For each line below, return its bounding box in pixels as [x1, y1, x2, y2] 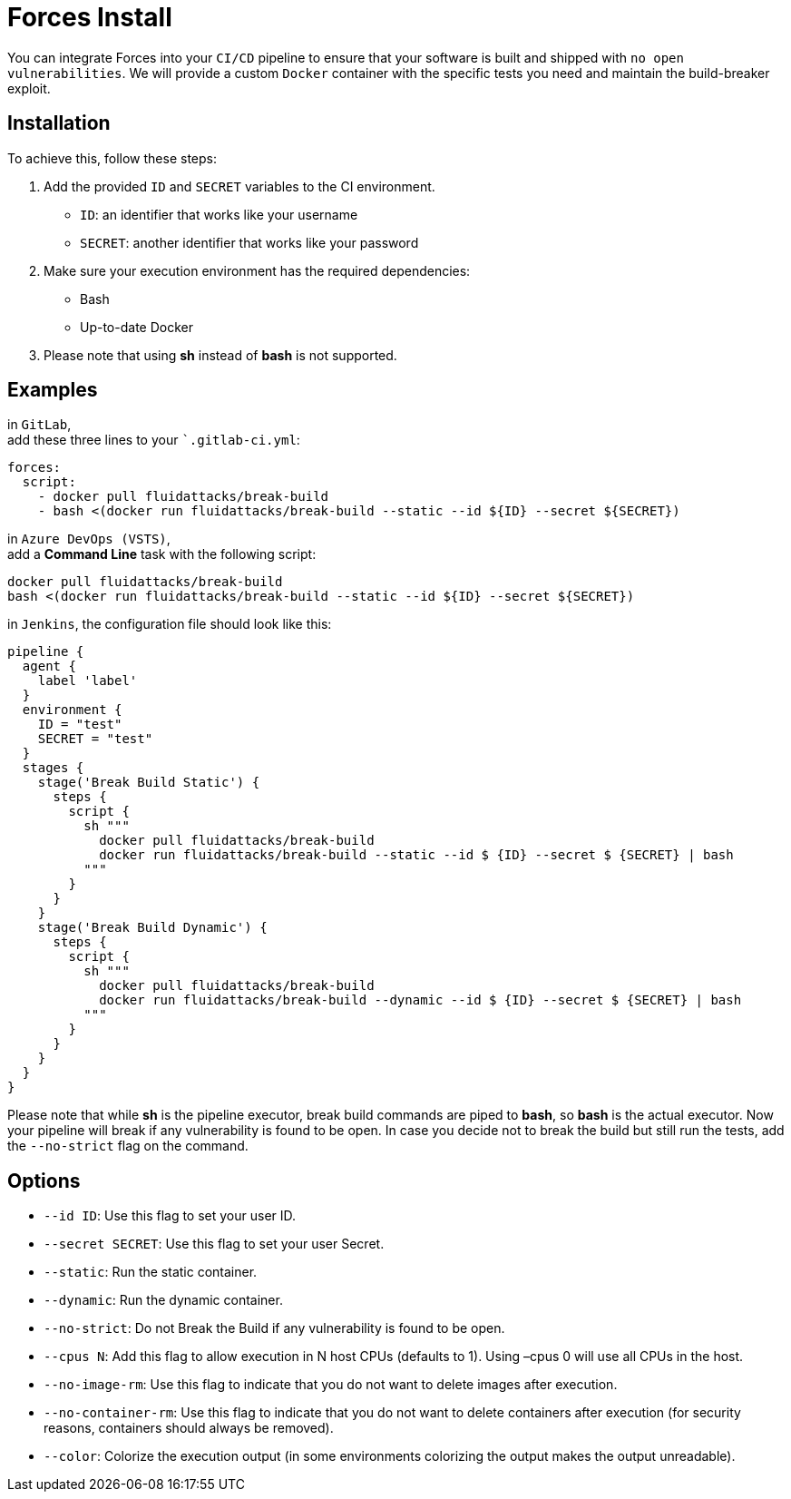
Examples [7, 378, 98, 402]
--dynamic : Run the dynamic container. [44, 1292, 283, 1308]
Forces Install [7, 2, 172, 33]
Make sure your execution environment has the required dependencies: [44, 262, 471, 279]
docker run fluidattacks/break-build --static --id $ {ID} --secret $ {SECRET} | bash [99, 847, 734, 863]
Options [7, 1169, 81, 1192]
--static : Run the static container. [44, 1264, 258, 1280]
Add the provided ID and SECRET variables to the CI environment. [44, 178, 435, 194]
